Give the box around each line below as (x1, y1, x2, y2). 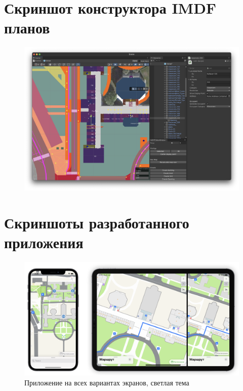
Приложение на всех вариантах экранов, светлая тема (24, 377, 189, 387)
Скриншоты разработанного (4, 212, 189, 232)
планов (4, 17, 50, 38)
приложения (4, 232, 84, 253)
